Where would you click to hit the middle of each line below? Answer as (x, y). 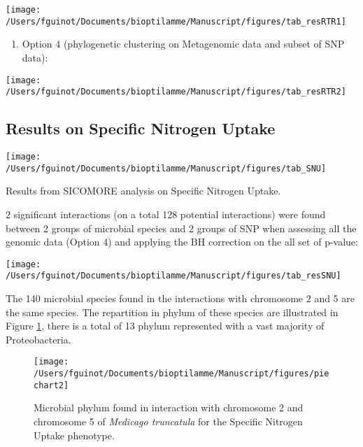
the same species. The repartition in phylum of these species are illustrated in (172, 312)
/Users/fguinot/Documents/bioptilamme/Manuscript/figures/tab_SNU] (166, 168)
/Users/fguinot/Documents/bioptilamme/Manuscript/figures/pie (181, 374)
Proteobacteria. (38, 339)
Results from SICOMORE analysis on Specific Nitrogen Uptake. (143, 191)
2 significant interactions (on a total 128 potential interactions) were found (166, 214)
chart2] (51, 385)
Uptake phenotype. (74, 435)
